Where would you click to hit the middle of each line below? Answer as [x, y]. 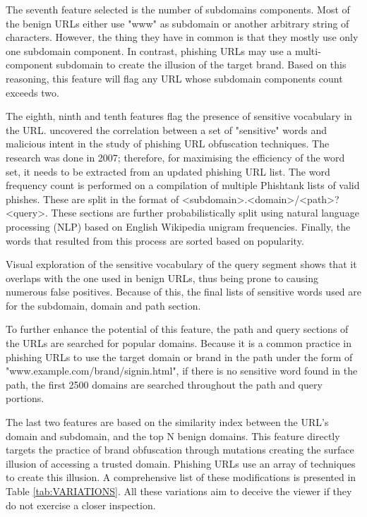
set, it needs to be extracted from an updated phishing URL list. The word [168, 171]
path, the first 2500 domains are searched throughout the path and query [164, 384]
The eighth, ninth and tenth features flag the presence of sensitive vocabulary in [179, 116]
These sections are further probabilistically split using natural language [205, 213]
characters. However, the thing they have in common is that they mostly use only [182, 37]
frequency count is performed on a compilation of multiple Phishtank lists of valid [183, 185]
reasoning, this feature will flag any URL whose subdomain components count [174, 78]
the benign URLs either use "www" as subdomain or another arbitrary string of [178, 23]
